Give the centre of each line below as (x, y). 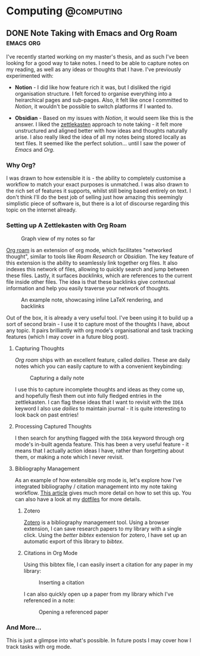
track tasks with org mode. (39, 646)
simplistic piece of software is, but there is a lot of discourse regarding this (98, 204)
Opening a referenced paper (74, 612)
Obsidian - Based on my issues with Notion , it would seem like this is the (104, 118)
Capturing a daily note (57, 378)
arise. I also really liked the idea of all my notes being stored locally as (100, 137)
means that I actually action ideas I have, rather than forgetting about (99, 450)
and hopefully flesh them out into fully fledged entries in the (88, 396)
